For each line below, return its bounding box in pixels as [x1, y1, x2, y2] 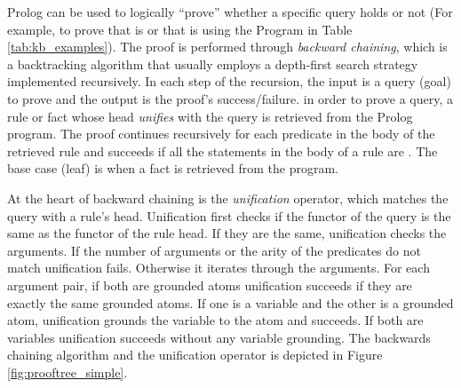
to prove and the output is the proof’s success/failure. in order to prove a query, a [7, 89, 453, 107]
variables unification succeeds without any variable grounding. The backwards [7, 328, 431, 346]
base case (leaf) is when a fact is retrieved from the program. [7, 159, 339, 178]
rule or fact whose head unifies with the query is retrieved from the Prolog [7, 107, 413, 125]
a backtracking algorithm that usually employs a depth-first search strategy [7, 54, 418, 73]
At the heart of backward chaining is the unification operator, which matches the [7, 188, 449, 207]
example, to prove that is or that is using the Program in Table [7, 20, 353, 38]
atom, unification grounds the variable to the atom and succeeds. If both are [7, 311, 424, 329]
